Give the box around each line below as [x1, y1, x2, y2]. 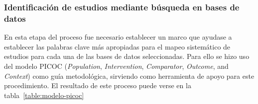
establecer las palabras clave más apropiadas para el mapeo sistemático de [4, 41, 231, 52]
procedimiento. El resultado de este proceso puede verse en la [4, 80, 191, 91]
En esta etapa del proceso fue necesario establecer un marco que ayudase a [4, 32, 232, 42]
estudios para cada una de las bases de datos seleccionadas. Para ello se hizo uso [4, 51, 250, 61]
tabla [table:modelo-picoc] [4, 90, 84, 100]
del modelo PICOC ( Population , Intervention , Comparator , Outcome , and [4, 60, 229, 71]
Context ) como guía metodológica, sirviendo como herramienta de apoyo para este [4, 70, 255, 81]
